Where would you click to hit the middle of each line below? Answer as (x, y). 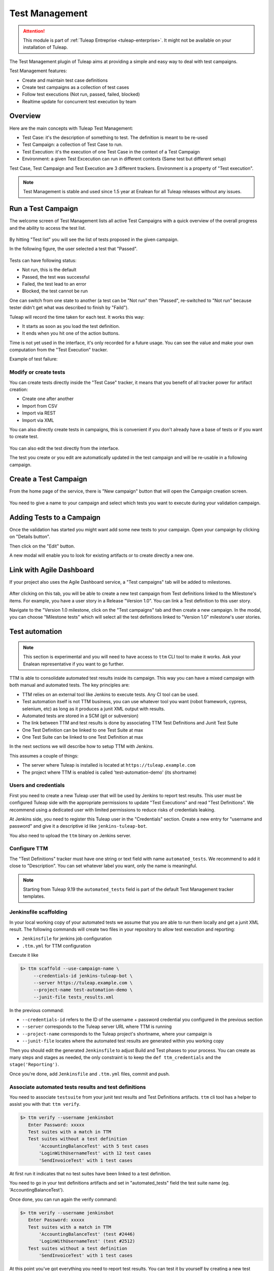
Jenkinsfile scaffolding (39, 912)
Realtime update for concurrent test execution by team (79, 101)
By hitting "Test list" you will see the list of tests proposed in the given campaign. (94, 239)
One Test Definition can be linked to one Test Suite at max (83, 730)
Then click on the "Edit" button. (42, 546)
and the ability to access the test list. (48, 228)
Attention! (34, 31)
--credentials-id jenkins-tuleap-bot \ (83, 976)
